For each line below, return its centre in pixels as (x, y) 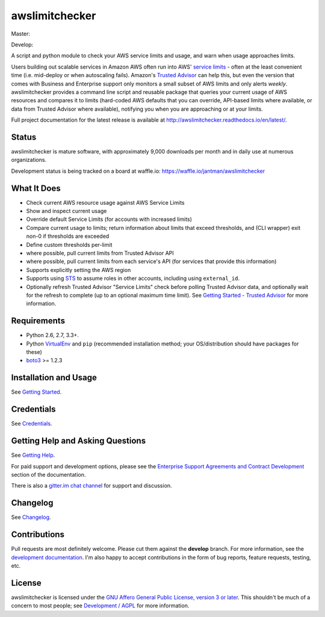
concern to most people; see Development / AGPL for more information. (100, 606)
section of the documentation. (48, 474)
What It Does (36, 188)
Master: (20, 34)
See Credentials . (32, 424)
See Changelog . (31, 517)
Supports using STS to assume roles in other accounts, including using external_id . (133, 278)
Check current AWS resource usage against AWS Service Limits (105, 202)
